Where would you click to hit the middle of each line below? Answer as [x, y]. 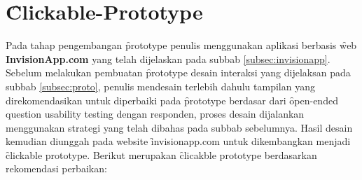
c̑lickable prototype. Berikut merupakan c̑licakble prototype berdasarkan [161, 154]
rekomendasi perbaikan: [56, 168]
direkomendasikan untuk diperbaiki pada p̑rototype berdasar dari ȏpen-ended [172, 100]
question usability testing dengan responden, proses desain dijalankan [155, 114]
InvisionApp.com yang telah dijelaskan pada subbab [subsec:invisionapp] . [168, 58]
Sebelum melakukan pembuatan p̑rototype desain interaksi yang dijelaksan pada [178, 72]
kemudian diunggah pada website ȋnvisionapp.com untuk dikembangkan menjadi [178, 141]
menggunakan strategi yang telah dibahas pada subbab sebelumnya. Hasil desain [179, 127]
